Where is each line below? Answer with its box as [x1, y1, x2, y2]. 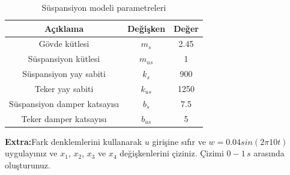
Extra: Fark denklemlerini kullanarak [5, 135, 142, 147]
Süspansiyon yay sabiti [22, 67, 106, 80]
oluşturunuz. [5, 158, 50, 171]
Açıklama [44, 22, 84, 34]
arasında [253, 147, 285, 159]
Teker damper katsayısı [21, 112, 107, 124]
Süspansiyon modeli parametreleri [41, 1, 166, 13]
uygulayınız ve [5, 147, 58, 159]
